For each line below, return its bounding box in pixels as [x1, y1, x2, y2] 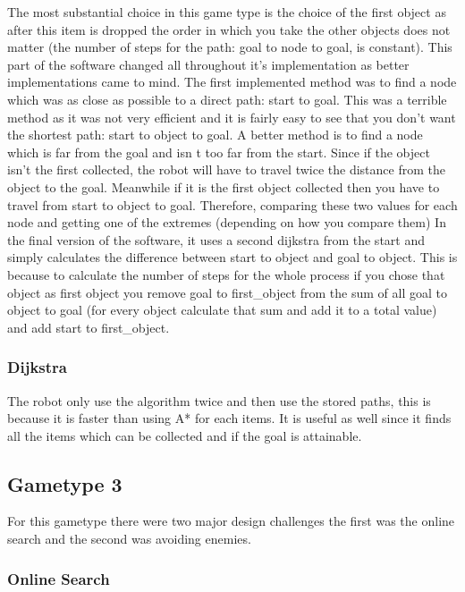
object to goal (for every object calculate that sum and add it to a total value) [7, 300, 437, 319]
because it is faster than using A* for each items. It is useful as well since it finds [7, 409, 452, 427]
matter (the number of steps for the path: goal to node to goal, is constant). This [7, 38, 452, 56]
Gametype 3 [7, 469, 123, 497]
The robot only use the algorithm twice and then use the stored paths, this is [7, 391, 431, 410]
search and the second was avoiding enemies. [7, 529, 251, 548]
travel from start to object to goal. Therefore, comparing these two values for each [7, 195, 458, 214]
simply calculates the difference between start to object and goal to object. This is [7, 248, 458, 266]
